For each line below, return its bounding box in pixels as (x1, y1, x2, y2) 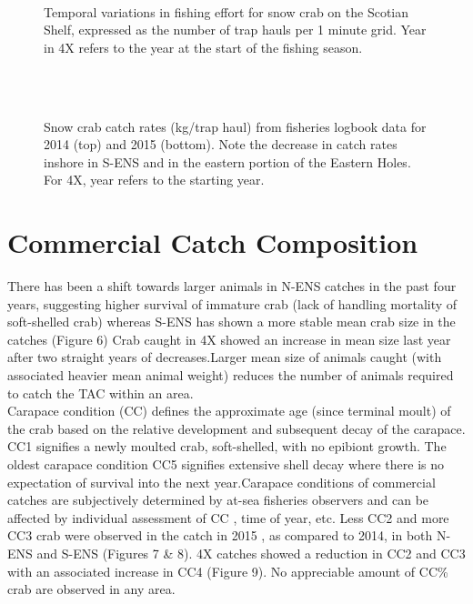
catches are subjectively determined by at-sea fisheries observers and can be (7, 490, 429, 509)
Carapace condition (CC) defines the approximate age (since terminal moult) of (7, 401, 451, 420)
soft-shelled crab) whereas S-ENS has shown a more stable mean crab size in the (7, 312, 456, 331)
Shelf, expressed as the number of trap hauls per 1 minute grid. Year (44, 20, 427, 39)
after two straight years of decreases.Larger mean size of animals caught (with (7, 347, 442, 367)
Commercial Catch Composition (7, 224, 418, 261)
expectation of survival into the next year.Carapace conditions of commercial (7, 472, 436, 491)
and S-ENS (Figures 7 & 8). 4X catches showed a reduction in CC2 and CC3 (36, 543, 466, 562)
